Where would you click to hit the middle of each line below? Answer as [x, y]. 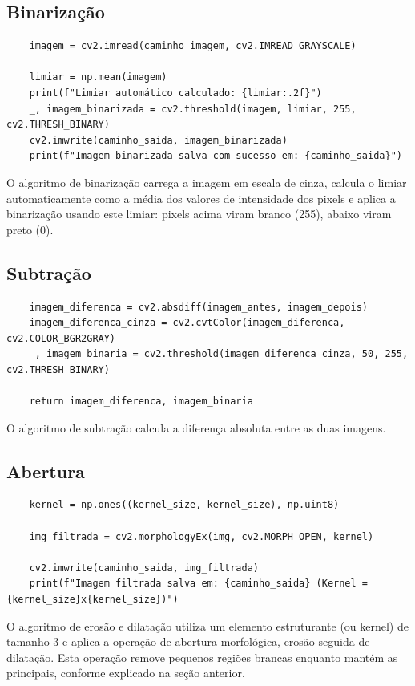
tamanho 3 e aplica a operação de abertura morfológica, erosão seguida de [188, 641]
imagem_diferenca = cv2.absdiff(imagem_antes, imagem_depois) [199, 307]
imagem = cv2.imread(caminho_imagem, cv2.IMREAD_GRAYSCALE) [193, 46]
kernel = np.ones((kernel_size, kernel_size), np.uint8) [184, 505]
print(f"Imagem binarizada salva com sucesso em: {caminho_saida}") [216, 156]
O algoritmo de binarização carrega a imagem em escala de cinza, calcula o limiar [207, 182]
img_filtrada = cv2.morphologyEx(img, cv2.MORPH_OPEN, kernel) [201, 536]
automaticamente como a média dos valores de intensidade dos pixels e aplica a [201, 198]
